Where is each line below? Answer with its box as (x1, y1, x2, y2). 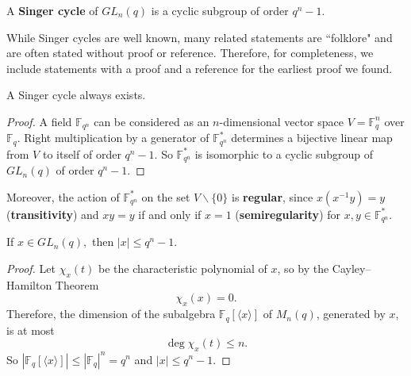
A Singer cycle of (6, 2, 98, 18)
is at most (6, 321, 55, 338)
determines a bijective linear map (231, 129, 393, 146)
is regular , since (232, 188, 313, 205)
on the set (141, 188, 190, 205)
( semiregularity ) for (235, 205, 341, 222)
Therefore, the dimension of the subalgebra (6, 305, 216, 322)
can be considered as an (94, 113, 209, 129)
